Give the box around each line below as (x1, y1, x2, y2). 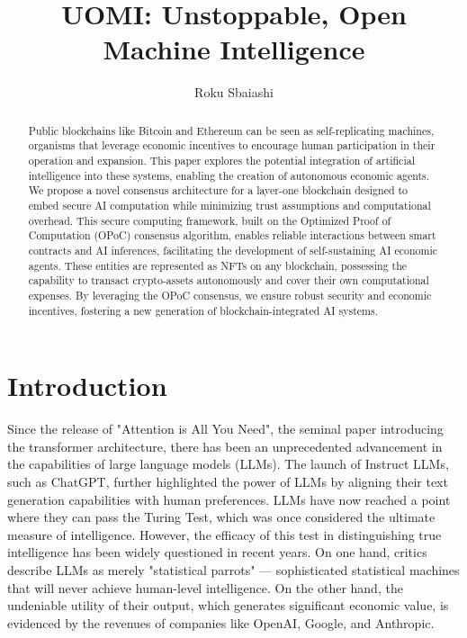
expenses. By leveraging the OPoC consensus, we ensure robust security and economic (28, 287, 432, 302)
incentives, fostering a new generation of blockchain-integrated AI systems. (28, 302, 378, 318)
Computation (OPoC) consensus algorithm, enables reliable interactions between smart (28, 228, 436, 243)
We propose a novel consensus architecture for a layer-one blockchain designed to (28, 183, 409, 198)
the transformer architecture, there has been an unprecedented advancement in (7, 436, 443, 455)
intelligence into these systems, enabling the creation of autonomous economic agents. (28, 167, 430, 183)
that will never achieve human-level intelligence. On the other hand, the (7, 578, 403, 597)
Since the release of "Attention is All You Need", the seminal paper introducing (7, 419, 444, 438)
